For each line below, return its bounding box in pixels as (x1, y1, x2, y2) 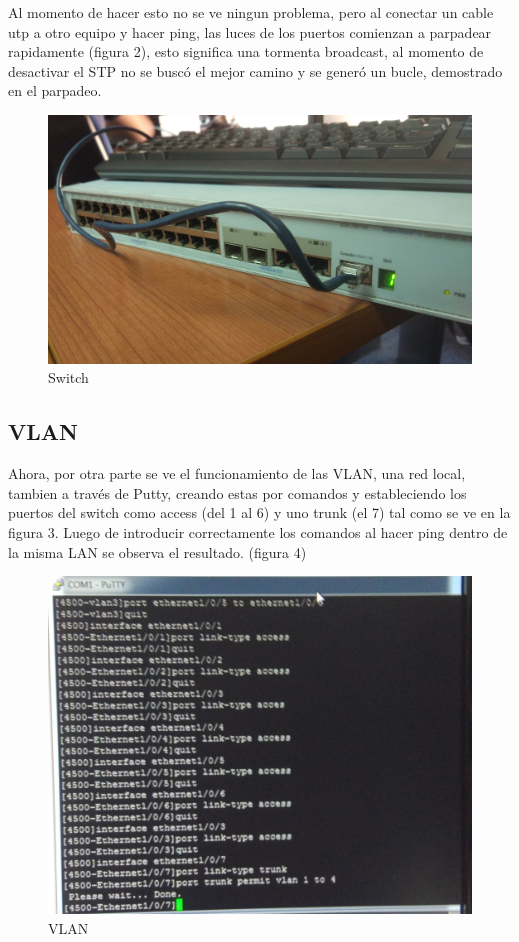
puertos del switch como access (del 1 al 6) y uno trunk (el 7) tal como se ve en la (8, 502, 511, 523)
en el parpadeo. (8, 80, 102, 101)
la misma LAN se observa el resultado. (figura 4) (8, 541, 307, 562)
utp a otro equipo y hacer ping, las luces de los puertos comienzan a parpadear (8, 21, 492, 42)
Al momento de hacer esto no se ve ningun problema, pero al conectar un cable (8, 2, 494, 22)
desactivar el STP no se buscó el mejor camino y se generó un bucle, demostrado (8, 60, 503, 81)
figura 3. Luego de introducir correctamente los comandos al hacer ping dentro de (8, 521, 508, 542)
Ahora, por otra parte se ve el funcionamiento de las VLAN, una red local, (8, 463, 466, 484)
